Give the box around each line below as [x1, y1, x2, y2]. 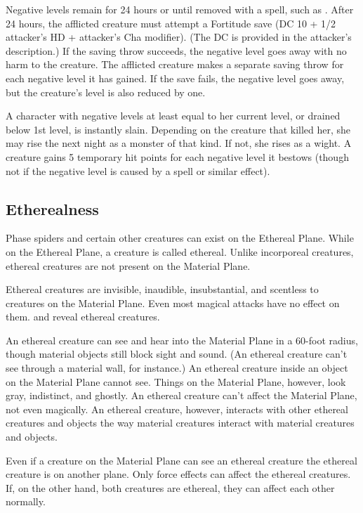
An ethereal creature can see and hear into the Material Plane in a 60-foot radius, [6, 332, 358, 347]
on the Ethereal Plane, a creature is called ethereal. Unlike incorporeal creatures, [6, 244, 354, 259]
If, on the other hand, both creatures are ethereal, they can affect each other [6, 480, 335, 495]
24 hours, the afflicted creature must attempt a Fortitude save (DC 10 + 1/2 [6, 15, 336, 30]
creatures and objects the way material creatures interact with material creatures [6, 415, 355, 430]
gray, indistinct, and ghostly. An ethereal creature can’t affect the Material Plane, [6, 388, 357, 403]
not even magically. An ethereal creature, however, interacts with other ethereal [6, 401, 348, 416]
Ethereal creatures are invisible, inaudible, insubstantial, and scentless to [6, 282, 319, 297]
